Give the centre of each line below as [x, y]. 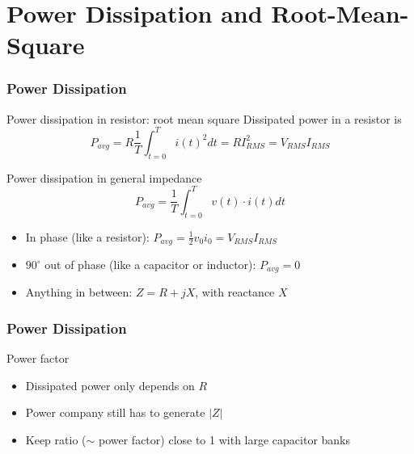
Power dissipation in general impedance [104, 177]
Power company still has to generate [115, 412]
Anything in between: [79, 292]
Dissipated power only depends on [110, 385]
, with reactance [235, 292]
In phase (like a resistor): [87, 236]
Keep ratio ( [56, 440]
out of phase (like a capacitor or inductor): [150, 265]
